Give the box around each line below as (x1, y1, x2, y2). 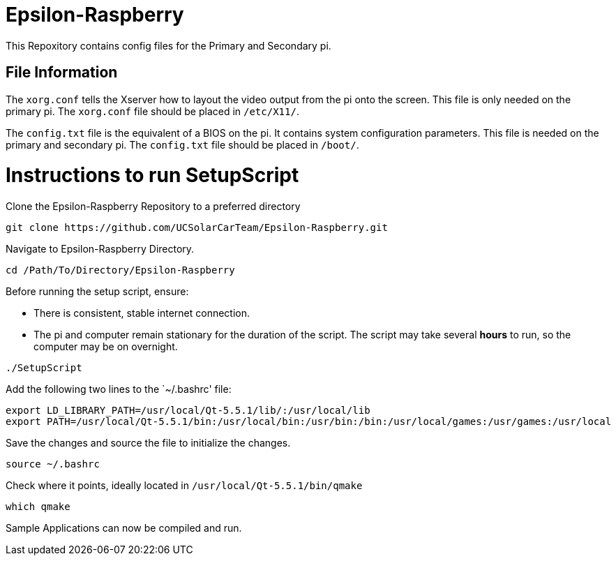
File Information (6, 63, 118, 82)
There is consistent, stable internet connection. (33, 307, 250, 320)
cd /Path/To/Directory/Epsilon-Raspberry (6, 264, 235, 276)
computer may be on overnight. (33, 341, 178, 353)
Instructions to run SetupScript (6, 163, 299, 188)
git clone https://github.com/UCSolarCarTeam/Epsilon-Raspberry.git (6, 222, 388, 234)
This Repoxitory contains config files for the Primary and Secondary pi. (6, 39, 331, 52)
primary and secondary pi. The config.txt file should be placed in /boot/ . (6, 138, 359, 151)
